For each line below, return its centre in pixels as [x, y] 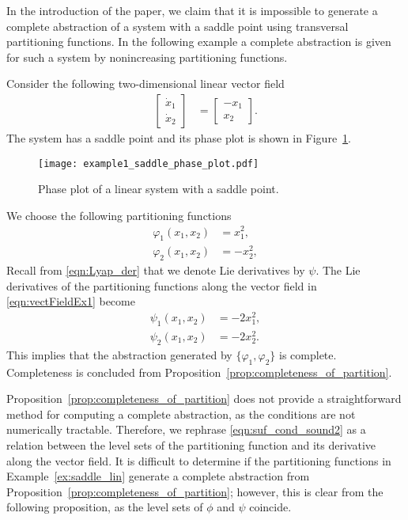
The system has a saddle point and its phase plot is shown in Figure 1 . [179, 138]
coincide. [270, 507]
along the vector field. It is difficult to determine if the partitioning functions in [199, 460]
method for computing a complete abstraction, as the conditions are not [181, 414]
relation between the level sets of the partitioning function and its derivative [191, 445]
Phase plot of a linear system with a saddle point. [159, 189]
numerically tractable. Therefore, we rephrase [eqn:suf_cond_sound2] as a [186, 429]
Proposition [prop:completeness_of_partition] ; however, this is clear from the [195, 491]
